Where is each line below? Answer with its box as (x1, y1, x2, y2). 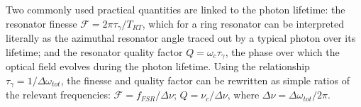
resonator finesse (6, 16, 77, 30)
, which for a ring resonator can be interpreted (142, 16, 344, 30)
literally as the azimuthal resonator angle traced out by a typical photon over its (6, 30, 356, 45)
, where (227, 87, 260, 102)
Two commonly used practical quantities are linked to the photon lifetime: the (6, 2, 345, 16)
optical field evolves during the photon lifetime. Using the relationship (6, 59, 310, 74)
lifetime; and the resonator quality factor (6, 44, 183, 59)
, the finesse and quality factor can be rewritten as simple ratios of (60, 72, 350, 87)
